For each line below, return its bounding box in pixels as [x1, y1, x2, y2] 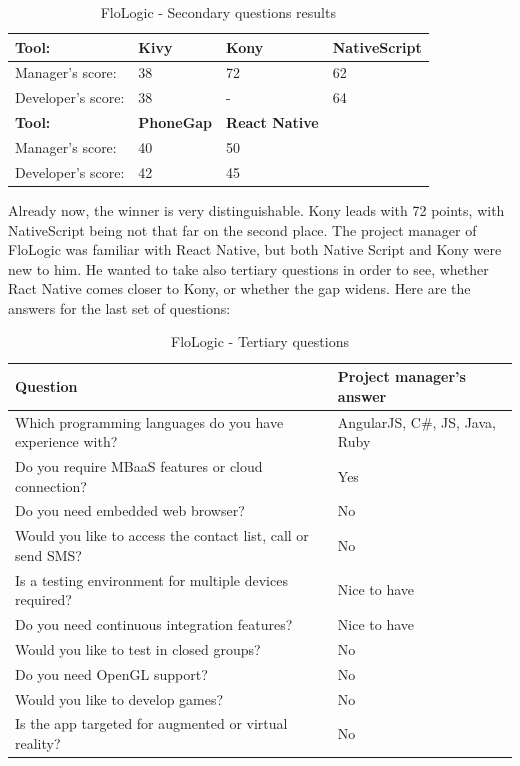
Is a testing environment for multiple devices [15, 569, 288, 590]
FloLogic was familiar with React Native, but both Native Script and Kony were [8, 239, 502, 260]
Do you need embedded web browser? [15, 500, 245, 521]
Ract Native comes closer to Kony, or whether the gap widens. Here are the [8, 278, 471, 299]
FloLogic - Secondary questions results [100, 2, 336, 22]
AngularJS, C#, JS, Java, [337, 411, 496, 432]
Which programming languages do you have [15, 411, 284, 432]
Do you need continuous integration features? [15, 614, 293, 635]
